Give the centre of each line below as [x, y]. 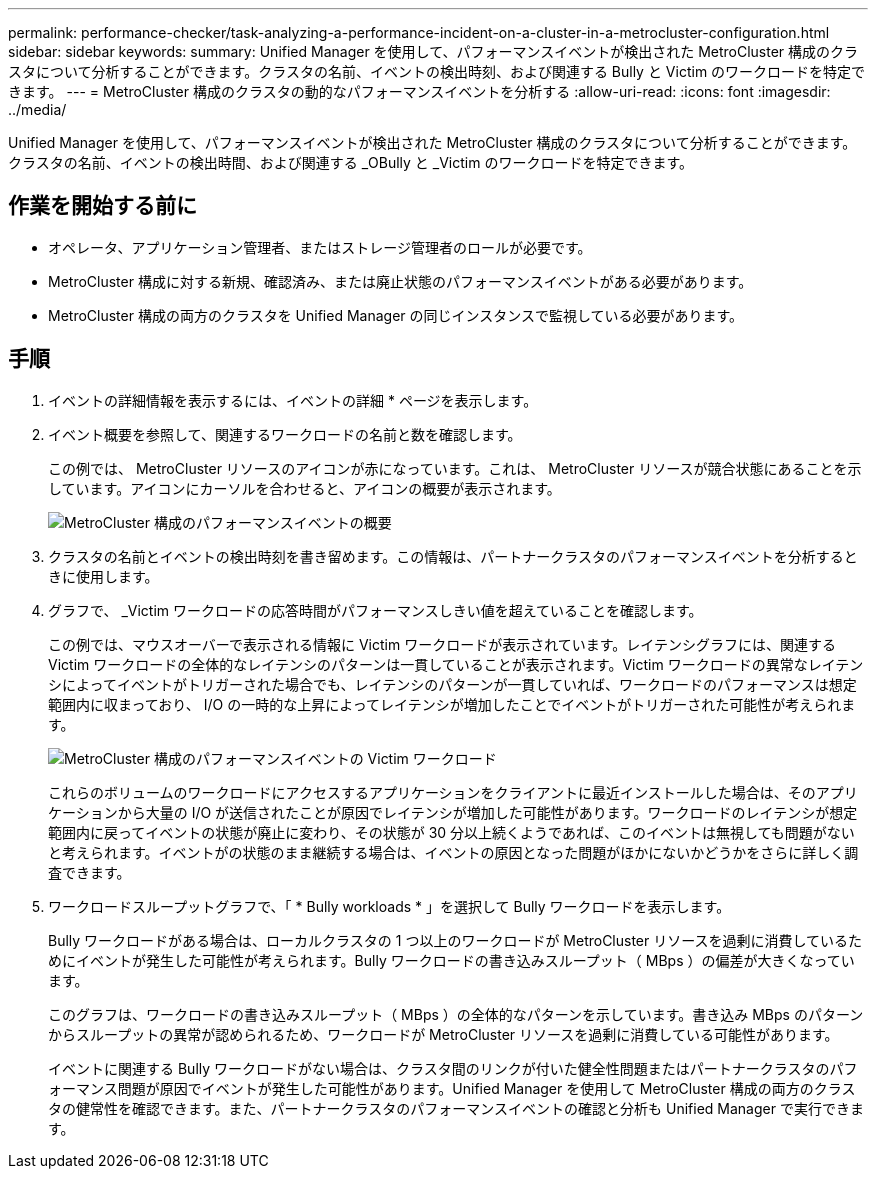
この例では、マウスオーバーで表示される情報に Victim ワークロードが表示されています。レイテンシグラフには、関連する [442, 644]
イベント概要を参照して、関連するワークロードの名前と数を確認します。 [285, 434]
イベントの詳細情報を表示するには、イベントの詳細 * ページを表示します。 [293, 400]
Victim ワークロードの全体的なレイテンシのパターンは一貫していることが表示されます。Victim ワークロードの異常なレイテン [456, 664]
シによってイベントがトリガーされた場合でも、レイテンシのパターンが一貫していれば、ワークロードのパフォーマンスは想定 [452, 684]
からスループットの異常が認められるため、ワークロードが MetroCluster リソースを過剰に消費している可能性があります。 [443, 1034]
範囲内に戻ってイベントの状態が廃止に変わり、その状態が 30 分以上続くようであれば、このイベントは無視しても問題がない [451, 832]
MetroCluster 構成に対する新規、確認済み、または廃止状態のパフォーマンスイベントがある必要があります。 [400, 281]
